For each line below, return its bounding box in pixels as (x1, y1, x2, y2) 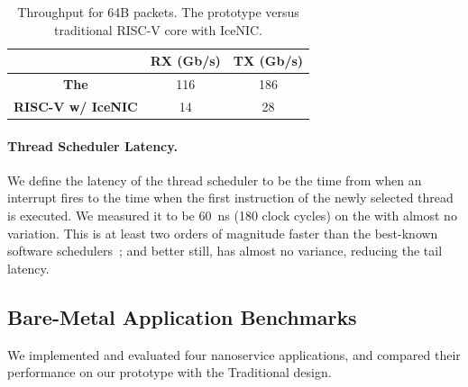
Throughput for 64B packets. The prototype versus (17, 3, 299, 21)
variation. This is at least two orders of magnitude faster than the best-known (7, 223, 438, 242)
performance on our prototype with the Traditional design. (7, 363, 332, 382)
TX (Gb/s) (233, 51, 304, 70)
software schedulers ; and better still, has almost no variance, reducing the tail (7, 241, 443, 260)
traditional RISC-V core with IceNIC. (54, 20, 262, 39)
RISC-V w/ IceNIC (14, 96, 138, 115)
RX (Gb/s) (150, 51, 221, 70)
